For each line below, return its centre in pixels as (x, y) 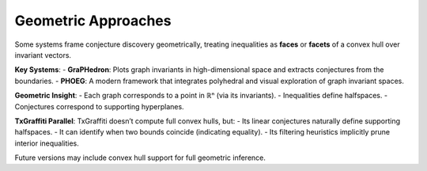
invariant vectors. (43, 55)
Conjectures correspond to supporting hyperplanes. (100, 106)
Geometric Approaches (93, 21)
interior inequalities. (47, 143)
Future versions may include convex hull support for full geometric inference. (140, 158)
